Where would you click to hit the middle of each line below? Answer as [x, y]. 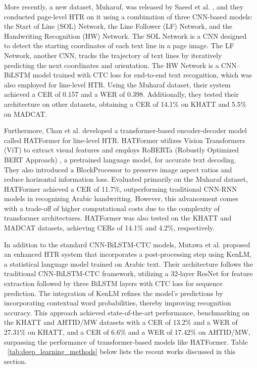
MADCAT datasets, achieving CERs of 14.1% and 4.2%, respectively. [109, 228]
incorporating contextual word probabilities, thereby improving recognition [118, 303]
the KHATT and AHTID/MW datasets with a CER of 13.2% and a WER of [121, 322]
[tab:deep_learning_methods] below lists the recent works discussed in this [122, 351]
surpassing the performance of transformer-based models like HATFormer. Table [126, 341]
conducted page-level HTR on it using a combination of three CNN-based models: [128, 16]
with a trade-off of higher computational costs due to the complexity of [112, 208]
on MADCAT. [26, 113]
